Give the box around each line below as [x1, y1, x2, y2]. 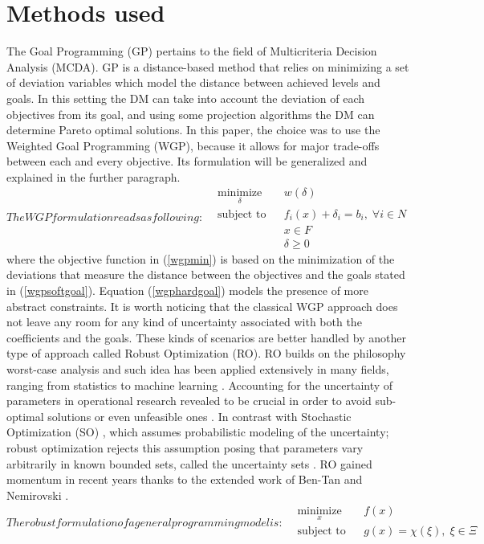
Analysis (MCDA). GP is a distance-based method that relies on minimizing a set [6, 58, 409, 75]
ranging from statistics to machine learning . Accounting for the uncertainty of [6, 376, 393, 393]
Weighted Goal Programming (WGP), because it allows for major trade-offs [6, 137, 380, 153]
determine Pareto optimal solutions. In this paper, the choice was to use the [6, 121, 380, 138]
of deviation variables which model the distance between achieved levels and [6, 74, 380, 91]
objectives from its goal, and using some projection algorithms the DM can [6, 105, 375, 122]
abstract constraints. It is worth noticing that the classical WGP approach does [6, 297, 398, 314]
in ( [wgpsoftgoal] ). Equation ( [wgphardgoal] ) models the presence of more [6, 282, 368, 298]
